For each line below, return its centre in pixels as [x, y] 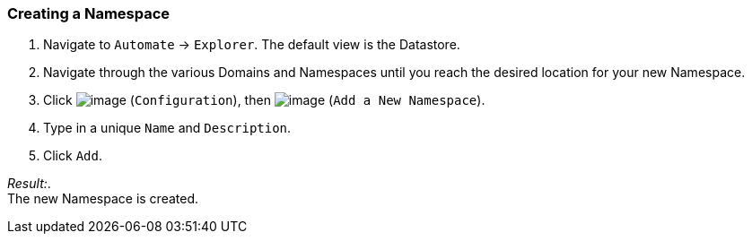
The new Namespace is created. [103, 199]
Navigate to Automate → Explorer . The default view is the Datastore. [252, 45]
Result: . [29, 184]
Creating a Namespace [89, 13]
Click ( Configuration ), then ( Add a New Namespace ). [264, 100]
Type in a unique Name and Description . [167, 128]
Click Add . [73, 156]
